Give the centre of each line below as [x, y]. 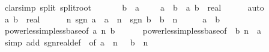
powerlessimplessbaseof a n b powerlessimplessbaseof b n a [133, 30]
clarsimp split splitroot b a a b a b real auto [134, 7]
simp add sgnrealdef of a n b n [76, 42]
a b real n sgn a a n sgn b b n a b [112, 19]
